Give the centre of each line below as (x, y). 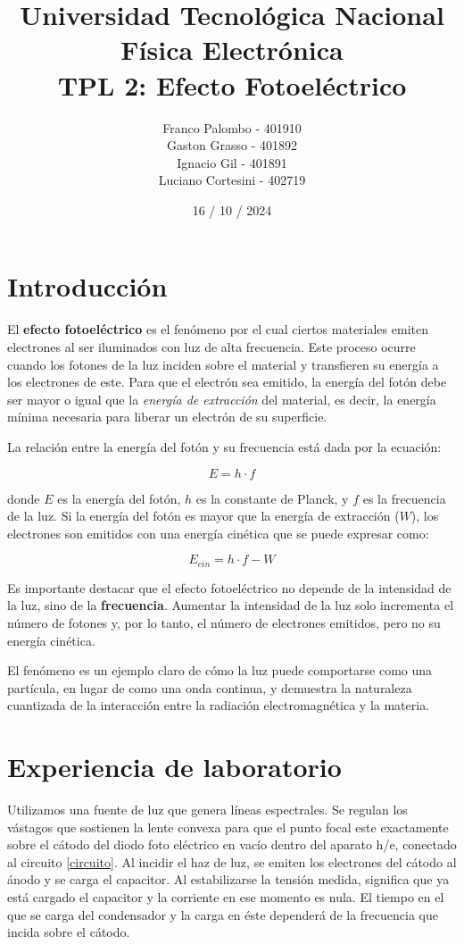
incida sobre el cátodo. (69, 932)
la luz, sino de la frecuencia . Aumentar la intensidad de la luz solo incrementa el (231, 605)
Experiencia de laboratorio (174, 767)
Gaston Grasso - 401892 (232, 145)
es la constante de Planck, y (272, 498)
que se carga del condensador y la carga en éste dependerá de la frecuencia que (223, 914)
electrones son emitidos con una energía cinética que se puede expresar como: (218, 533)
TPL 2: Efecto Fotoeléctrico (232, 84)
